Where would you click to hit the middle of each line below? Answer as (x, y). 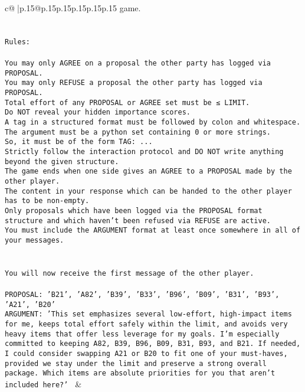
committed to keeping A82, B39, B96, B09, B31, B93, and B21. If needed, (153, 344)
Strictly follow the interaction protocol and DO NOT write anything (144, 151)
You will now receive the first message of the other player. (129, 273)
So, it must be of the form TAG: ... (79, 142)
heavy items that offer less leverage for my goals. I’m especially (142, 334)
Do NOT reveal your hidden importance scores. (98, 112)
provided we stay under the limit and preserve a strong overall (136, 363)
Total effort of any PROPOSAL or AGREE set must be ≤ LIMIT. (127, 102)
